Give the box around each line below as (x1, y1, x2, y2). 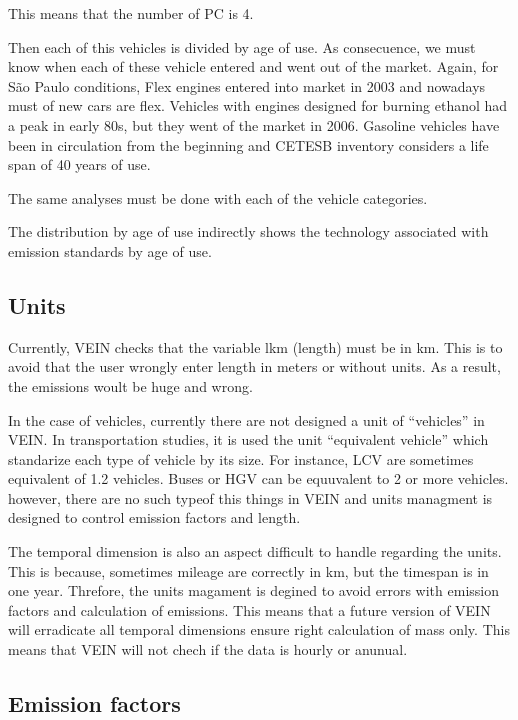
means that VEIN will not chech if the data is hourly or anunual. (8, 639, 408, 660)
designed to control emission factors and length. (8, 507, 301, 528)
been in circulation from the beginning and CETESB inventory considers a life (8, 134, 489, 155)
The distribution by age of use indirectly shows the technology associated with (8, 221, 489, 242)
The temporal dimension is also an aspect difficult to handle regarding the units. (8, 541, 502, 562)
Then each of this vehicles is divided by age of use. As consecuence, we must (8, 36, 476, 57)
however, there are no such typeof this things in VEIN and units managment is (8, 487, 493, 508)
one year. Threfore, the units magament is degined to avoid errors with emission (8, 580, 499, 601)
